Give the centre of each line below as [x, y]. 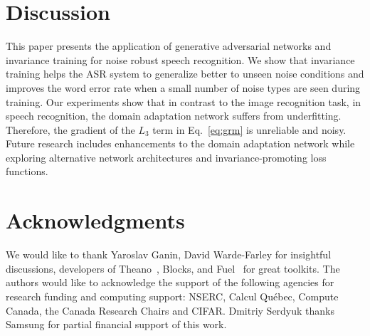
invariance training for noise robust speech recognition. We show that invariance [180, 59]
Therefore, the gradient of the [70, 129]
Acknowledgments [95, 220]
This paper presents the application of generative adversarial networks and [169, 46]
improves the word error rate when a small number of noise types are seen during [183, 87]
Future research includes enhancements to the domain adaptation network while [180, 143]
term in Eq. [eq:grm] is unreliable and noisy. [249, 129]
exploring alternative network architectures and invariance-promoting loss [166, 157]
